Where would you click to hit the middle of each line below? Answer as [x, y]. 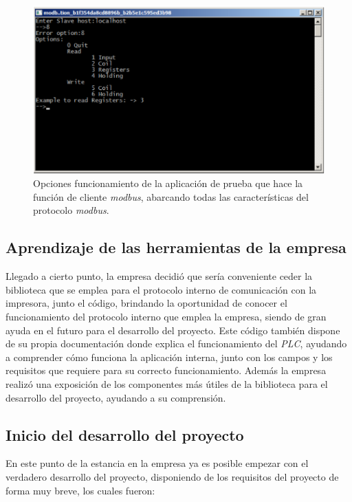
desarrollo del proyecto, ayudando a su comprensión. [116, 397]
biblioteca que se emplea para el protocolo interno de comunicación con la [161, 289]
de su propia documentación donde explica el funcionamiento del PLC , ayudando [176, 343]
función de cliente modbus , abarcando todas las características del [171, 196]
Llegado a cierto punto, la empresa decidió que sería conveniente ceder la [159, 276]
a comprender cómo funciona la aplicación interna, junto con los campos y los [169, 357]
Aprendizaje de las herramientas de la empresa [176, 247]
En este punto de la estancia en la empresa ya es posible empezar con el [157, 463]
